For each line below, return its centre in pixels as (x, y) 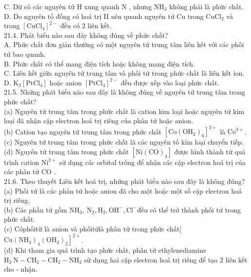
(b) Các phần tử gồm (36, 209)
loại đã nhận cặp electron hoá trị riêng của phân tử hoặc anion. (99, 121)
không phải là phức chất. (206, 6)
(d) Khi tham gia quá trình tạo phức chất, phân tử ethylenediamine (105, 250)
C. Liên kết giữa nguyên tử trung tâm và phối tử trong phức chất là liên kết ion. (124, 73)
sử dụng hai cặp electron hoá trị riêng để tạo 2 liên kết (166, 259)
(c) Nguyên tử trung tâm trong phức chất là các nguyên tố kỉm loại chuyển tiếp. (124, 142)
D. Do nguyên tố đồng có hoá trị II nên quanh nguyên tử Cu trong (104, 16)
